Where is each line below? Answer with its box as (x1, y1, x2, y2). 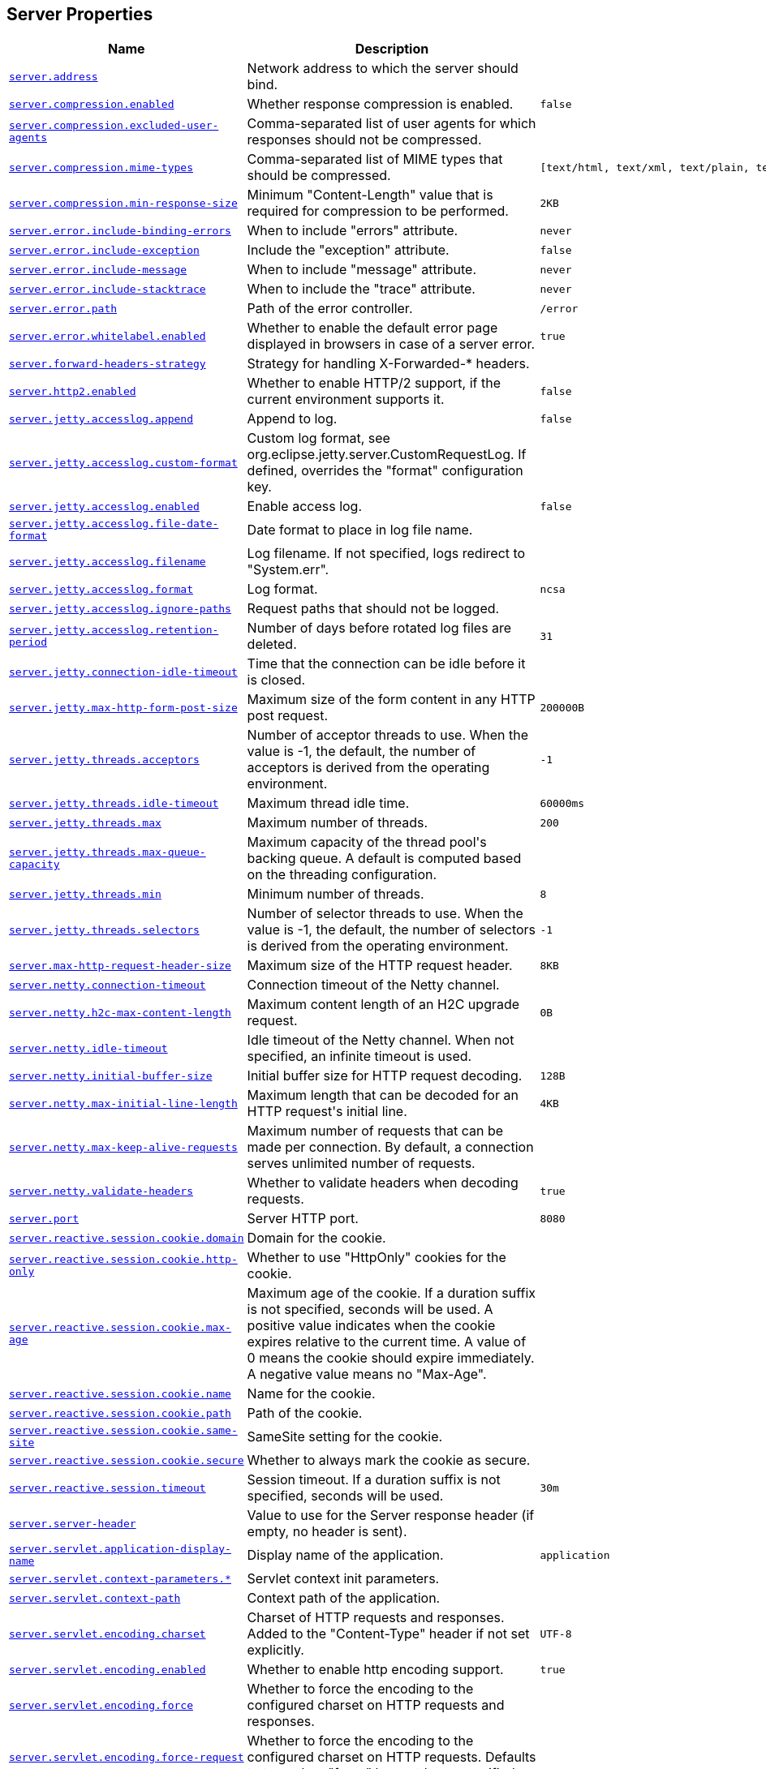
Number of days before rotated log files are (247, 620, 512, 637)
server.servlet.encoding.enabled (9, 1663, 206, 1676)
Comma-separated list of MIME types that (247, 151, 503, 168)
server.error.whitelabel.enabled (9, 329, 206, 342)
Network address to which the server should (247, 60, 519, 77)
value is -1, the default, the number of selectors (247, 921, 536, 938)
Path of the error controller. (247, 300, 413, 317)
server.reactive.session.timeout (9, 1481, 206, 1494)
